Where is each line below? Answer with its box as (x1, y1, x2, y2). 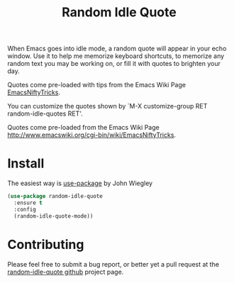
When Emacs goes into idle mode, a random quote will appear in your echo (7, 44, 227, 53)
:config (13, 206, 37, 213)
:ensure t (13, 199, 43, 206)
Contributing (7, 236, 84, 253)
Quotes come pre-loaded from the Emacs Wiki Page (7, 123, 160, 132)
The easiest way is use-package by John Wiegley (7, 179, 153, 188)
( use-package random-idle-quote (7, 193, 103, 200)
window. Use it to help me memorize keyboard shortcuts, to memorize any (7, 52, 225, 60)
